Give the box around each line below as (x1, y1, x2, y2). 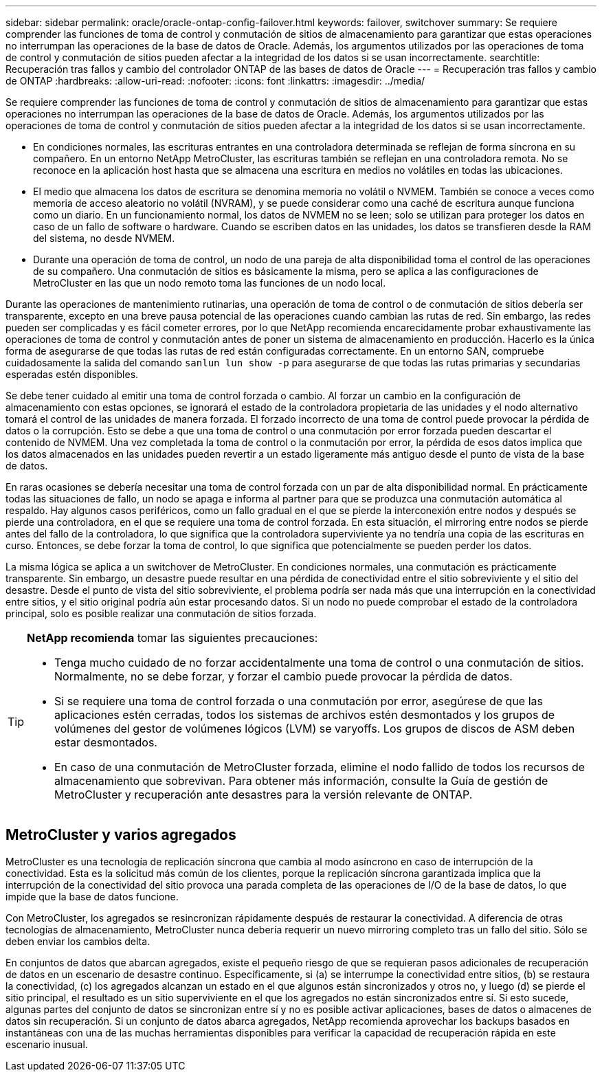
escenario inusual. (5, 1038, 88, 1050)
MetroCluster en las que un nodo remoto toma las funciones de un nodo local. (33, 277, 386, 289)
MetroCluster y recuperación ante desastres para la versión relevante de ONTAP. (54, 788, 473, 801)
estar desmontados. (54, 735, 157, 749)
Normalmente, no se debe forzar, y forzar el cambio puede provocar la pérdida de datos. (54, 669, 513, 683)
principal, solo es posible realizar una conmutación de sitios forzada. (5, 608, 317, 619)
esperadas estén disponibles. (5, 368, 139, 380)
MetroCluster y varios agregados (5, 826, 236, 844)
